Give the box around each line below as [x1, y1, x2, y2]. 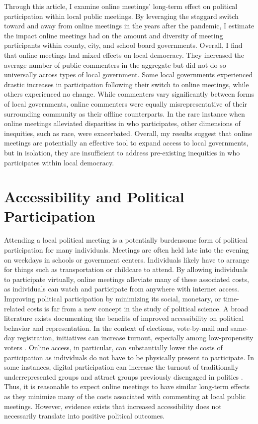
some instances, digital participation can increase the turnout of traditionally [4, 362, 239, 372]
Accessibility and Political [4, 186, 184, 207]
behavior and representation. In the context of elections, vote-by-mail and [4, 322, 229, 333]
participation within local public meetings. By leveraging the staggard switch [4, 10, 239, 21]
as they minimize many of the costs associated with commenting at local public [4, 391, 246, 401]
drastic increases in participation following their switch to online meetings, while [4, 79, 249, 89]
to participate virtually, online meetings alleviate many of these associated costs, [4, 274, 249, 284]
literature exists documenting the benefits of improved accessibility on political [4, 313, 244, 323]
